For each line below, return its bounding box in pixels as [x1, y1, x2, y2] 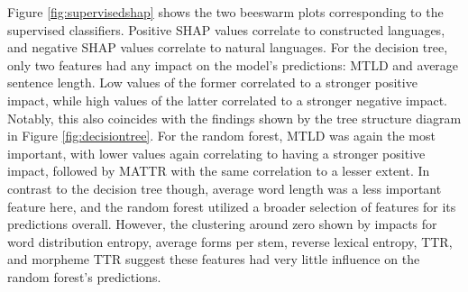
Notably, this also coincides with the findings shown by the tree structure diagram [7, 108, 462, 127]
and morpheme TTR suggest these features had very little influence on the [7, 250, 420, 269]
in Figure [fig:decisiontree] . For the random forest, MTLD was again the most [7, 126, 436, 145]
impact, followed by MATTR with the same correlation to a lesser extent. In [7, 161, 430, 180]
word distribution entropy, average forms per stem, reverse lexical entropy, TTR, [7, 232, 453, 251]
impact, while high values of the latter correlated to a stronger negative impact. [7, 90, 447, 109]
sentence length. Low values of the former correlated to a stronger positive [7, 73, 418, 92]
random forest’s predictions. [7, 267, 161, 286]
